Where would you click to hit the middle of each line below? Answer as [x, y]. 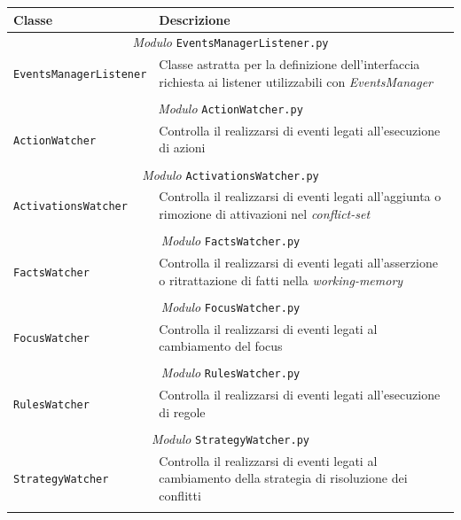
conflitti [180, 495]
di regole [182, 411]
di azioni [182, 147]
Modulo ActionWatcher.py [230, 108]
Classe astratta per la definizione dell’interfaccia [289, 64]
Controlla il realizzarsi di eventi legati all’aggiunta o [300, 196]
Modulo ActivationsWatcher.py [230, 174]
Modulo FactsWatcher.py [230, 241]
